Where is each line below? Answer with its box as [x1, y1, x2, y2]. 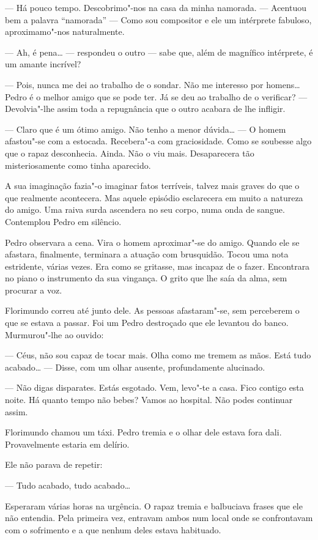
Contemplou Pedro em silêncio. [5, 215, 122, 227]
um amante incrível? [5, 57, 81, 70]
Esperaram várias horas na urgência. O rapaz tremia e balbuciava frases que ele [5, 499, 303, 512]
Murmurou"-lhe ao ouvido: [5, 328, 104, 341]
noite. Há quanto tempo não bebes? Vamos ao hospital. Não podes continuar [5, 393, 293, 406]
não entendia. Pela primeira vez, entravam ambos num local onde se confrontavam [5, 511, 313, 524]
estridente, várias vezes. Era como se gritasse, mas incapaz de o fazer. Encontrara [5, 259, 310, 272]
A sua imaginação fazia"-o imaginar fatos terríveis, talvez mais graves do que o [5, 179, 300, 192]
